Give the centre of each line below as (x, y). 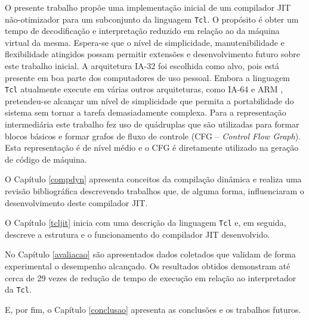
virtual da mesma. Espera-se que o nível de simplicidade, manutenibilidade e (145, 42)
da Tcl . (18, 289)
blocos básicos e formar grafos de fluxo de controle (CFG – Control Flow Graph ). (153, 136)
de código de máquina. (46, 159)
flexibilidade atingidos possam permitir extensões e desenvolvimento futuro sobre (152, 54)
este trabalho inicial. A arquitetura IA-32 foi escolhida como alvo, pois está (142, 66)
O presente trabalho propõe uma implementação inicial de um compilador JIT (148, 7)
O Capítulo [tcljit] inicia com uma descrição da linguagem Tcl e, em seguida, (146, 223)
